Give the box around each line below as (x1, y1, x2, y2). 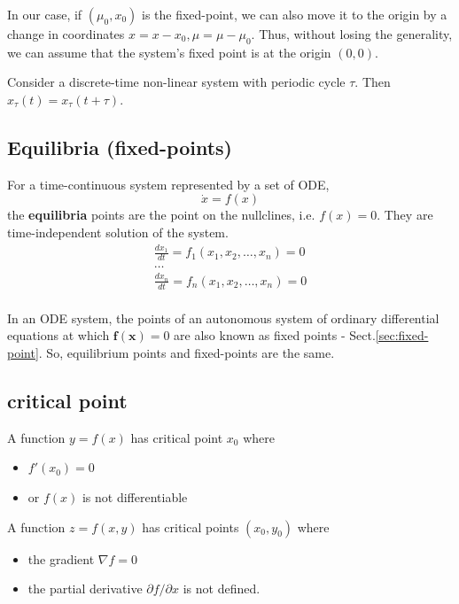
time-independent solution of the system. (7, 222, 229, 241)
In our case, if (7, 5, 82, 23)
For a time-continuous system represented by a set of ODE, (7, 174, 330, 193)
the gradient (27, 549, 95, 568)
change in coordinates (7, 25, 125, 43)
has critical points (142, 517, 239, 536)
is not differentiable (82, 487, 188, 506)
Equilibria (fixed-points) (7, 133, 232, 160)
